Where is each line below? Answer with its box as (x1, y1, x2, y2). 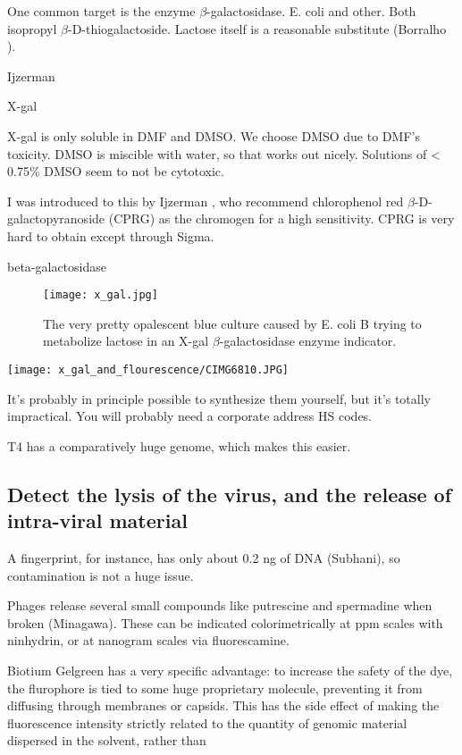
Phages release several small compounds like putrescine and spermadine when (7, 596, 433, 615)
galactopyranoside (7, 209, 105, 228)
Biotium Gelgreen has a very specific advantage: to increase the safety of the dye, (7, 660, 453, 679)
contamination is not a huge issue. (7, 566, 194, 584)
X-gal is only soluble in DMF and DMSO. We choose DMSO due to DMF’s (7, 126, 420, 145)
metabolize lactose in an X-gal (43, 331, 209, 350)
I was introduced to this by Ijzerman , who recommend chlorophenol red (7, 191, 404, 210)
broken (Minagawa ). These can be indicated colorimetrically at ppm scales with (7, 613, 443, 632)
